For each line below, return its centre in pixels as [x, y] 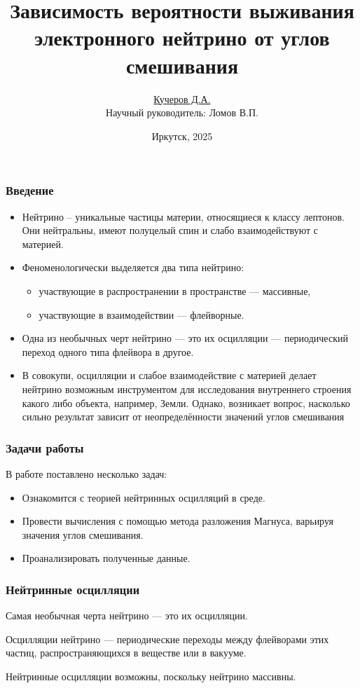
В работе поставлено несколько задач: [86, 473]
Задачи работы [45, 447]
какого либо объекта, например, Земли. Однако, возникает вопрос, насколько [186, 403]
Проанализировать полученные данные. [106, 558]
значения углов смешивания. [83, 534]
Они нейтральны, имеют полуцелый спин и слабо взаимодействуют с [170, 230]
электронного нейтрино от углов [182, 37]
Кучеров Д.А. [182, 98]
